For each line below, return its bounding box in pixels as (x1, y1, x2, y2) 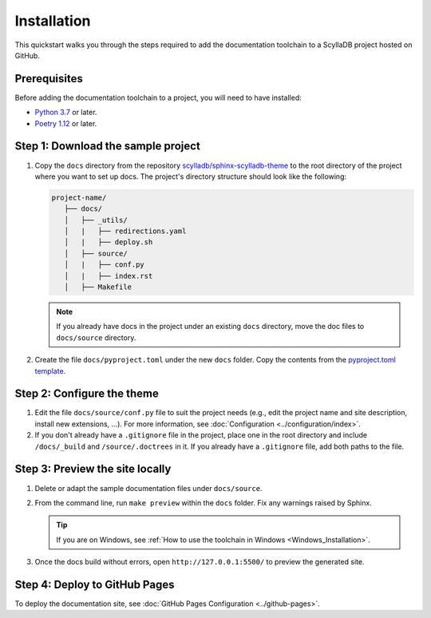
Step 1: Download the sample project (14, 140, 201, 153)
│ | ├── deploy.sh (64, 238, 153, 247)
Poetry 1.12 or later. (34, 118, 97, 128)
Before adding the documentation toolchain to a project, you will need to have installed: (14, 93, 302, 102)
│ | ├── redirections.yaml (64, 227, 187, 236)
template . (34, 366, 66, 375)
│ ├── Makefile (64, 283, 132, 291)
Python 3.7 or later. (34, 108, 97, 117)
